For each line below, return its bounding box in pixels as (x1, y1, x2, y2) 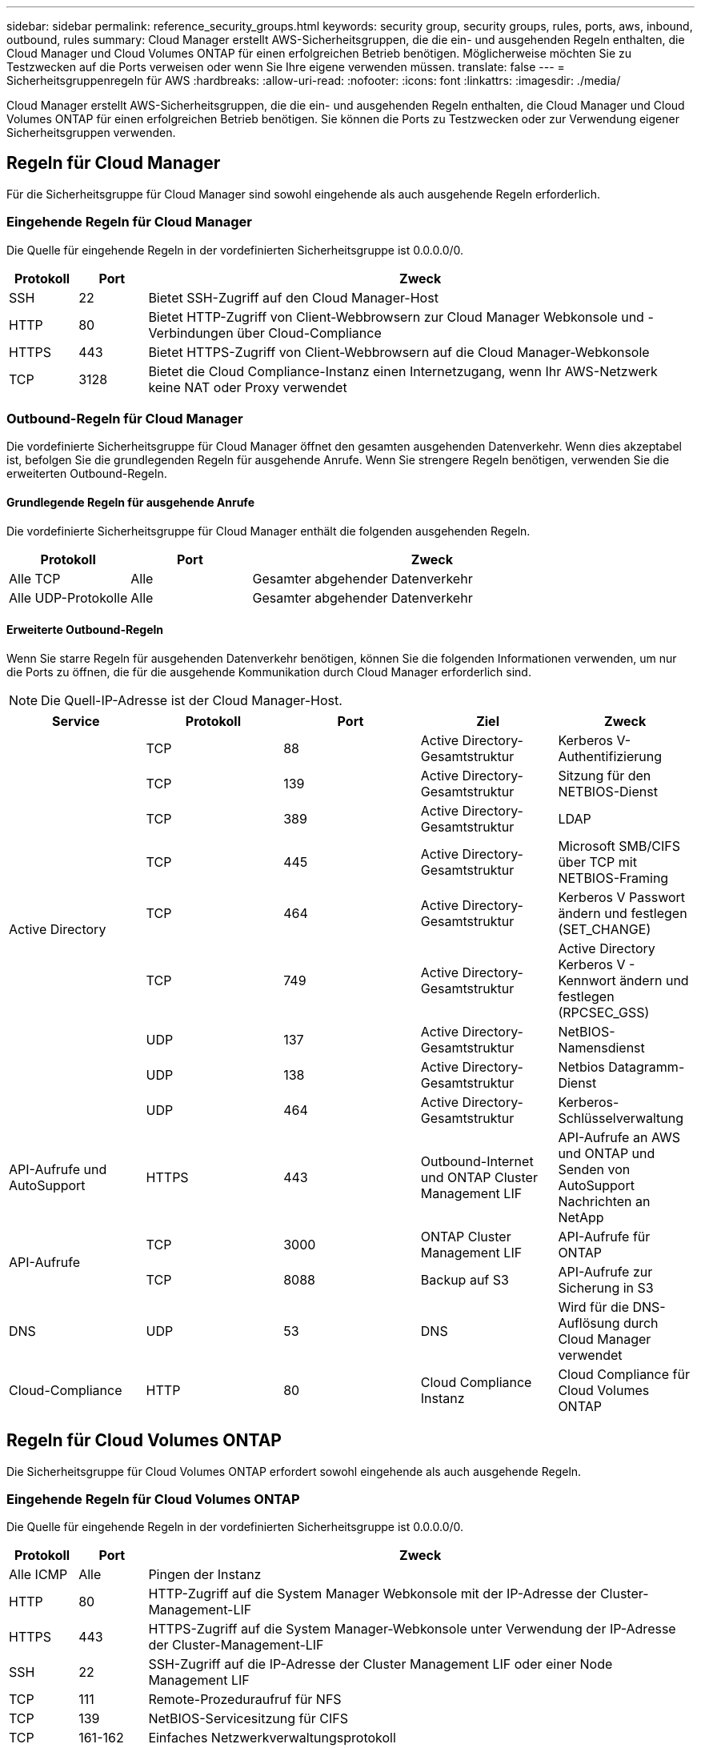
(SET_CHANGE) (558, 920, 651, 937)
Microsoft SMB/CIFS (558, 837, 680, 854)
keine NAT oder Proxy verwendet (148, 379, 347, 395)
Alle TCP (9, 570, 61, 587)
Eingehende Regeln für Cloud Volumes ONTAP (6, 1491, 300, 1507)
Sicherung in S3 (558, 1279, 654, 1296)
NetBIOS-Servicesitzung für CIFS (148, 1710, 349, 1727)
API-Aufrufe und (9, 1161, 107, 1177)
